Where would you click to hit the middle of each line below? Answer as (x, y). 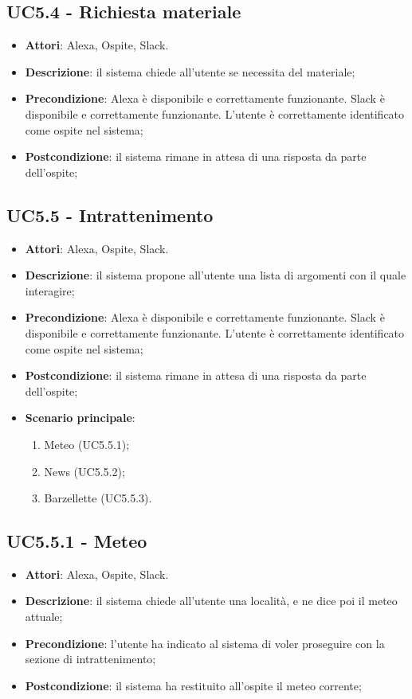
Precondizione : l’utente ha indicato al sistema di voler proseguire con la (205, 643)
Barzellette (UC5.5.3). (98, 498)
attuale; (44, 617)
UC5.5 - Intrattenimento (110, 215)
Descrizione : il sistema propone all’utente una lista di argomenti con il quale (216, 275)
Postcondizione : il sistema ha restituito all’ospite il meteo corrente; (193, 685)
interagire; (50, 290)
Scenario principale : (80, 418)
